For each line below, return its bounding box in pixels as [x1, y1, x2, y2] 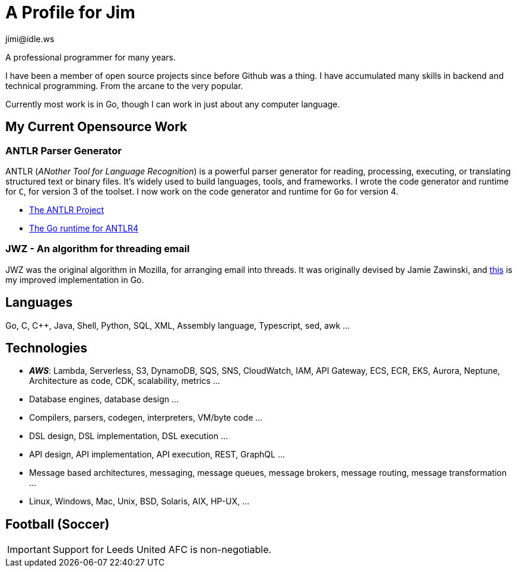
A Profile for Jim [5, 2, 135, 23]
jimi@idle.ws [5, 33, 55, 44]
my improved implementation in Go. [5, 274, 144, 285]
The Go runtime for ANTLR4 [29, 223, 138, 233]
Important [7, 544, 50, 556]
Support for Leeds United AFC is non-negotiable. [52, 544, 272, 556]
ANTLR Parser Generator [5, 144, 122, 157]
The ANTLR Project [29, 204, 104, 215]
